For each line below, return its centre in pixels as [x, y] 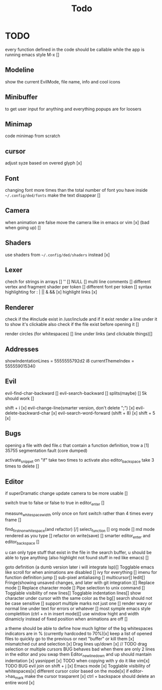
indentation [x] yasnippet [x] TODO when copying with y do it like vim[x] [77, 661]
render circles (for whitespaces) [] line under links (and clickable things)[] [79, 334]
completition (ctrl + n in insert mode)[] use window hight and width [72, 614]
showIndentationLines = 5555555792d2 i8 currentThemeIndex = [70, 361]
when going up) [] [23, 227]
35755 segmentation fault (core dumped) [46, 450]
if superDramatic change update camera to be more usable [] [66, 493]
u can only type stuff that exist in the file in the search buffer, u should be [78, 552]
